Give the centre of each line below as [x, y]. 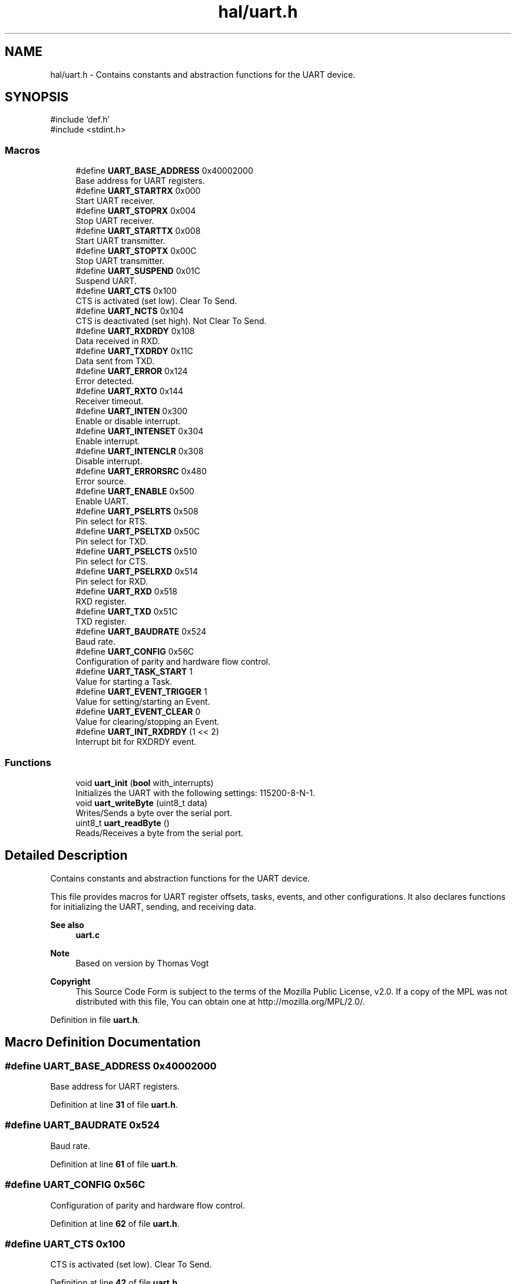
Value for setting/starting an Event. [143, 702]
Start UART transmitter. [120, 241]
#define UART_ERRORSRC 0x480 [141, 471]
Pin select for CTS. [112, 562]
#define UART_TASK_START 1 [134, 672]
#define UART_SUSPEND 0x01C [138, 271]
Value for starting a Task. [124, 682]
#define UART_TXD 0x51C [127, 612]
